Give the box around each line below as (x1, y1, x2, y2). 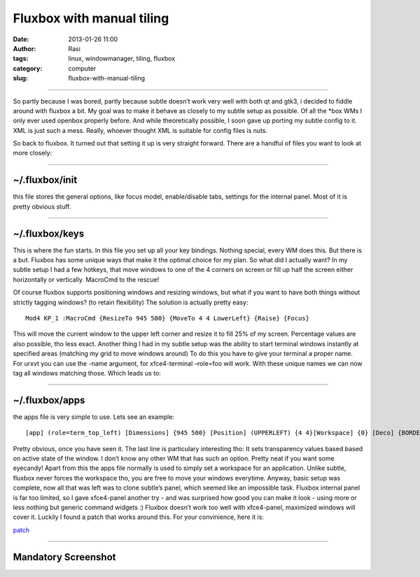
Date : (13, 35, 29, 43)
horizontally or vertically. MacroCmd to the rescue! (13, 275, 160, 283)
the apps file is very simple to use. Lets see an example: (13, 413, 175, 421)
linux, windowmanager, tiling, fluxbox (68, 55, 175, 63)
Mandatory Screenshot (13, 551, 116, 563)
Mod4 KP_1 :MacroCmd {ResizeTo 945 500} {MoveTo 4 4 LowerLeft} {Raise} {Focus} (25, 315, 310, 322)
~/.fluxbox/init (13, 174, 78, 186)
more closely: (13, 149, 52, 157)
